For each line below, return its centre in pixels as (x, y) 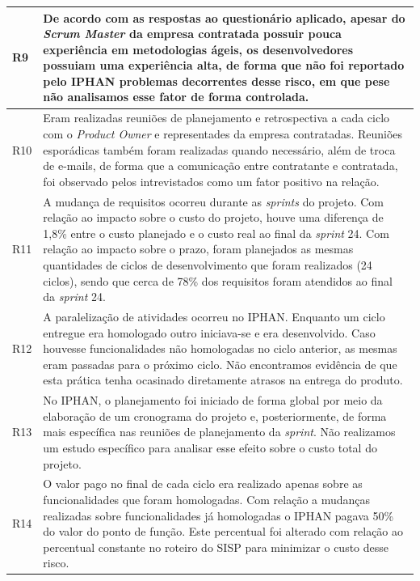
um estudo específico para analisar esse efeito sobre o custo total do (210, 447)
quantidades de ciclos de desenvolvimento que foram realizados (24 (208, 264)
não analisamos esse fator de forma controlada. (176, 97)
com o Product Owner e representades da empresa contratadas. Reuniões (223, 133)
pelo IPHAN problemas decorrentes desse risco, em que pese (216, 81)
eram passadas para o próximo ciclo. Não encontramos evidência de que (220, 364)
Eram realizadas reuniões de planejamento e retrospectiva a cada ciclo (216, 118)
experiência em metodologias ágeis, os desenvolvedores (198, 49)
